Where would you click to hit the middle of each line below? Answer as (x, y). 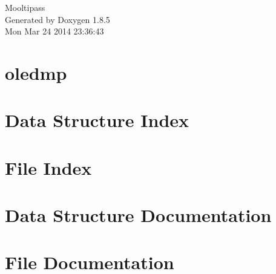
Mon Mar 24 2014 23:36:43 (54, 31)
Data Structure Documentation (138, 215)
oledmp (36, 72)
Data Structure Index (97, 120)
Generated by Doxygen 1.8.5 (57, 19)
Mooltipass (25, 7)
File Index (48, 167)
